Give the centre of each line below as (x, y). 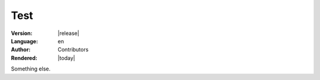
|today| (66, 58)
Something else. (31, 69)
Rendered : (24, 58)
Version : (22, 33)
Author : (21, 50)
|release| (68, 33)
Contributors (73, 50)
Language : (25, 41)
